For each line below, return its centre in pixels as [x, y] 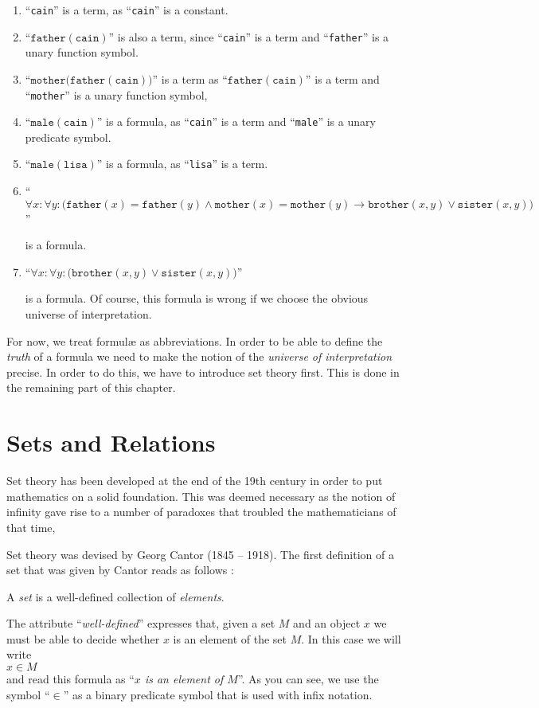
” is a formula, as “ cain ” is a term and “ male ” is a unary [236, 121]
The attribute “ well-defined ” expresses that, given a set [141, 623]
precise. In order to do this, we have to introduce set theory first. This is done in [203, 372]
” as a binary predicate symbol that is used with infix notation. [218, 694]
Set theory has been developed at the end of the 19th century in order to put [195, 481]
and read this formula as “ [70, 679]
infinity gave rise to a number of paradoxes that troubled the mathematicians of [201, 512]
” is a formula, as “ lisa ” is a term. [182, 164]
